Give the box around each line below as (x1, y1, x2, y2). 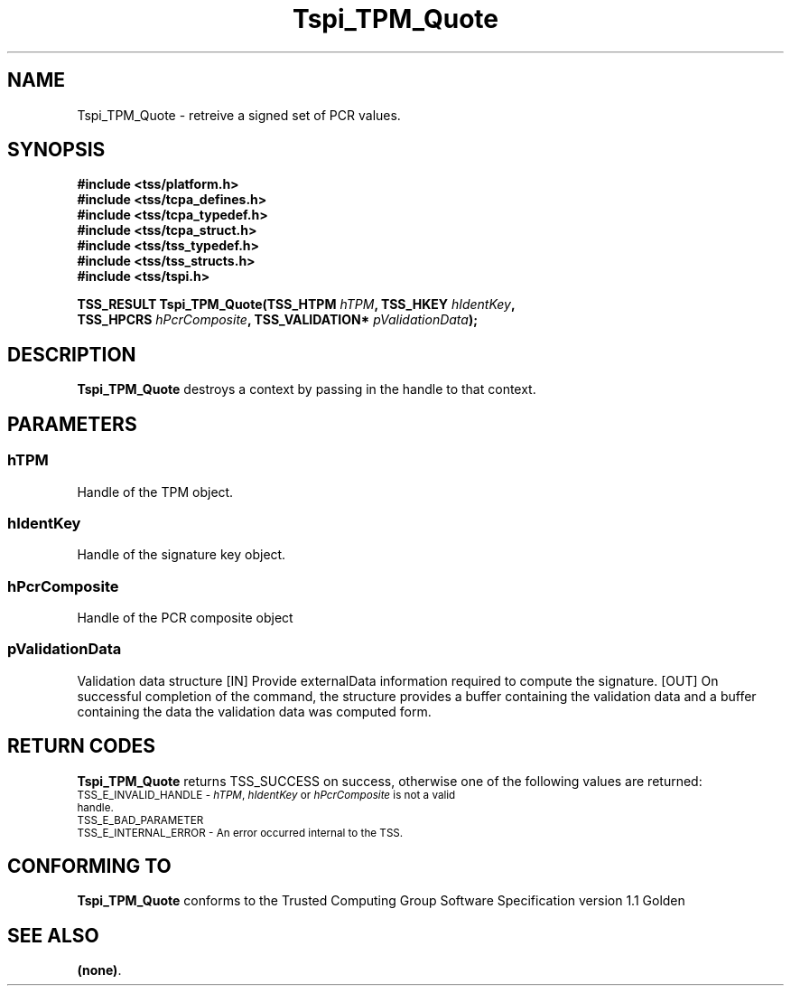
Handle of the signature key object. (77, 547, 286, 563)
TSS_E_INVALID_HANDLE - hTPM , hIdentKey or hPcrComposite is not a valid (77, 788, 456, 801)
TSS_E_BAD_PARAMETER (77, 813, 204, 827)
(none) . (77, 962, 122, 979)
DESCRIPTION (7, 342, 136, 366)
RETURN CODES (7, 735, 156, 758)
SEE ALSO (7, 923, 99, 947)
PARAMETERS (7, 412, 137, 436)
